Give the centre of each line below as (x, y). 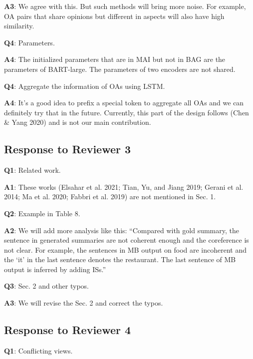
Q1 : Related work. (32, 170)
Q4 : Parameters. (29, 42)
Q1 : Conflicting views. (38, 350)
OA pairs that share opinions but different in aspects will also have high (114, 16)
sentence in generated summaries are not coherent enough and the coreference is (126, 240)
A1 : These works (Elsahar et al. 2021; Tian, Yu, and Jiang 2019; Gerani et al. (124, 186)
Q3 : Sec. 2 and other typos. (46, 286)
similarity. (19, 26)
